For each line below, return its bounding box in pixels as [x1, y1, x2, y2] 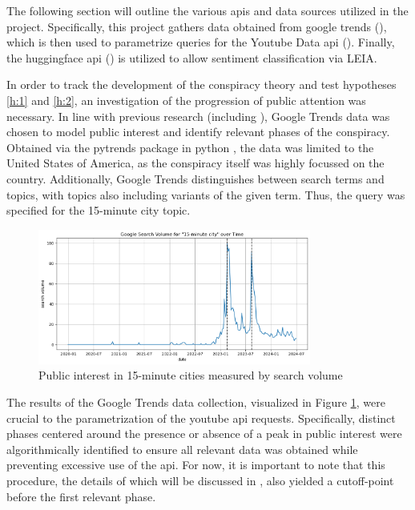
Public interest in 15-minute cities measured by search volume [38, 367, 343, 384]
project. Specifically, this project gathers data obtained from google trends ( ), [6, 18, 387, 34]
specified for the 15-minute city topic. [6, 202, 191, 219]
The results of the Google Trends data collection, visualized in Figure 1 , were [6, 393, 385, 410]
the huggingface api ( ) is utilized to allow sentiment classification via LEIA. [6, 49, 377, 66]
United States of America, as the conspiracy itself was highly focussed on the [6, 155, 385, 171]
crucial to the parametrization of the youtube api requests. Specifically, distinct [6, 409, 396, 426]
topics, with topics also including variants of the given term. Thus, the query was [6, 186, 405, 203]
